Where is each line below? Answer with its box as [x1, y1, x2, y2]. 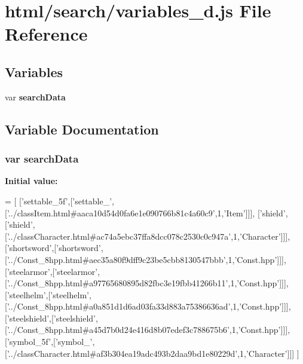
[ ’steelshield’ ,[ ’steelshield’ [5, 311, 96, 324]
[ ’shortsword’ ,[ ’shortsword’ [5, 241, 101, 254]
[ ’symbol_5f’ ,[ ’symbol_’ [5, 335, 93, 348]
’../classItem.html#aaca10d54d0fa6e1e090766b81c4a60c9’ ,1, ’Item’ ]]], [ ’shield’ [7, 206, 286, 219]
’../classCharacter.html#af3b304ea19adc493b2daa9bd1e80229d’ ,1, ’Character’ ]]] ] [7, 347, 299, 359]
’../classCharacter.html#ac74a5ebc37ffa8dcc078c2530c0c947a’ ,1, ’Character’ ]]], [7, 230, 290, 242]
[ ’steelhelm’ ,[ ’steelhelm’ [5, 288, 89, 301]
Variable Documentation [5, 120, 159, 138]
